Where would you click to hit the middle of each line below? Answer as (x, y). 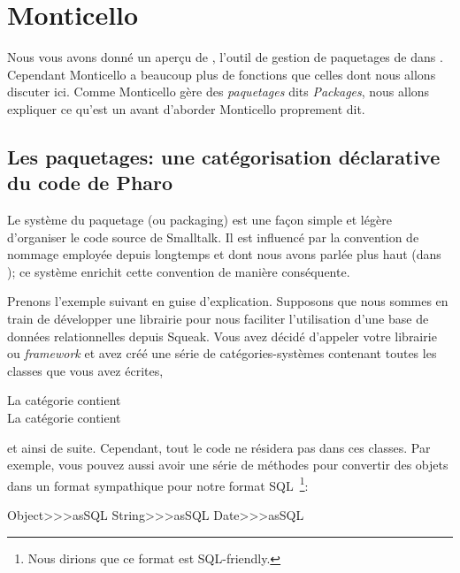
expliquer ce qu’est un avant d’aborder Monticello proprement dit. (186, 108)
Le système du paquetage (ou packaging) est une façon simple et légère (199, 220)
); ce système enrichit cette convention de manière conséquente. (179, 271)
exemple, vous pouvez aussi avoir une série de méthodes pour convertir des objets (228, 465)
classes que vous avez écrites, (85, 370)
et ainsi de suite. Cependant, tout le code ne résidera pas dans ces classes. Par (219, 447)
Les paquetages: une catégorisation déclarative (224, 156)
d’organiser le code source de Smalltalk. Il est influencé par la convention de (213, 237)
